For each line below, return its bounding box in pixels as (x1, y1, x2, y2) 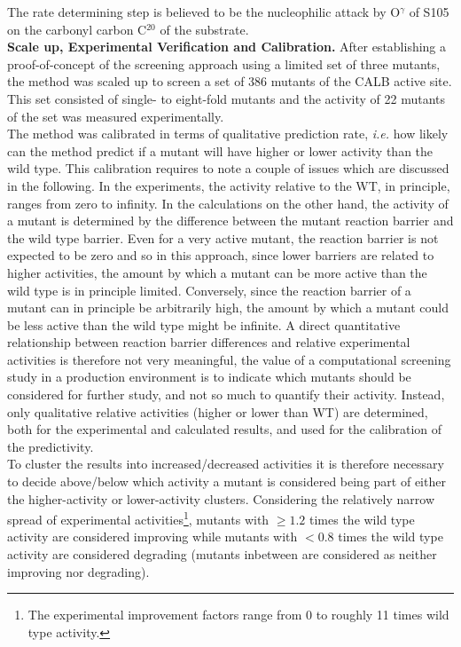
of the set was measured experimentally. (7, 107, 224, 125)
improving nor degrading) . (7, 562, 150, 580)
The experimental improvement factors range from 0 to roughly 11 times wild (27, 605, 449, 624)
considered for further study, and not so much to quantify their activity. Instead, (7, 385, 445, 404)
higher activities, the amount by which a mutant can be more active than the (7, 263, 427, 281)
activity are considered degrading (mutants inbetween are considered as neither (7, 545, 437, 564)
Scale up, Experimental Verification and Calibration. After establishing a (7, 37, 447, 56)
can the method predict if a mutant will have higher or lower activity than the (7, 141, 434, 160)
